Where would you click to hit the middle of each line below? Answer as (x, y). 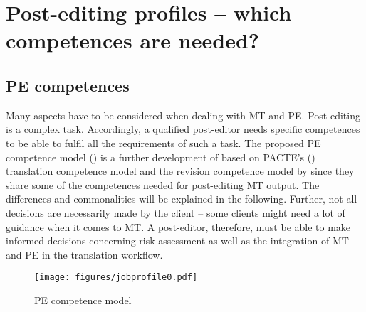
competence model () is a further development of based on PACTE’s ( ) (161, 157)
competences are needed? (132, 40)
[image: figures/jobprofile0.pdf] (116, 278)
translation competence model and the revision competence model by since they (180, 171)
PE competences (68, 85)
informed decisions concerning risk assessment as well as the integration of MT (177, 241)
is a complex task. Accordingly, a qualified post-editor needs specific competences (183, 129)
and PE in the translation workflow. (84, 254)
